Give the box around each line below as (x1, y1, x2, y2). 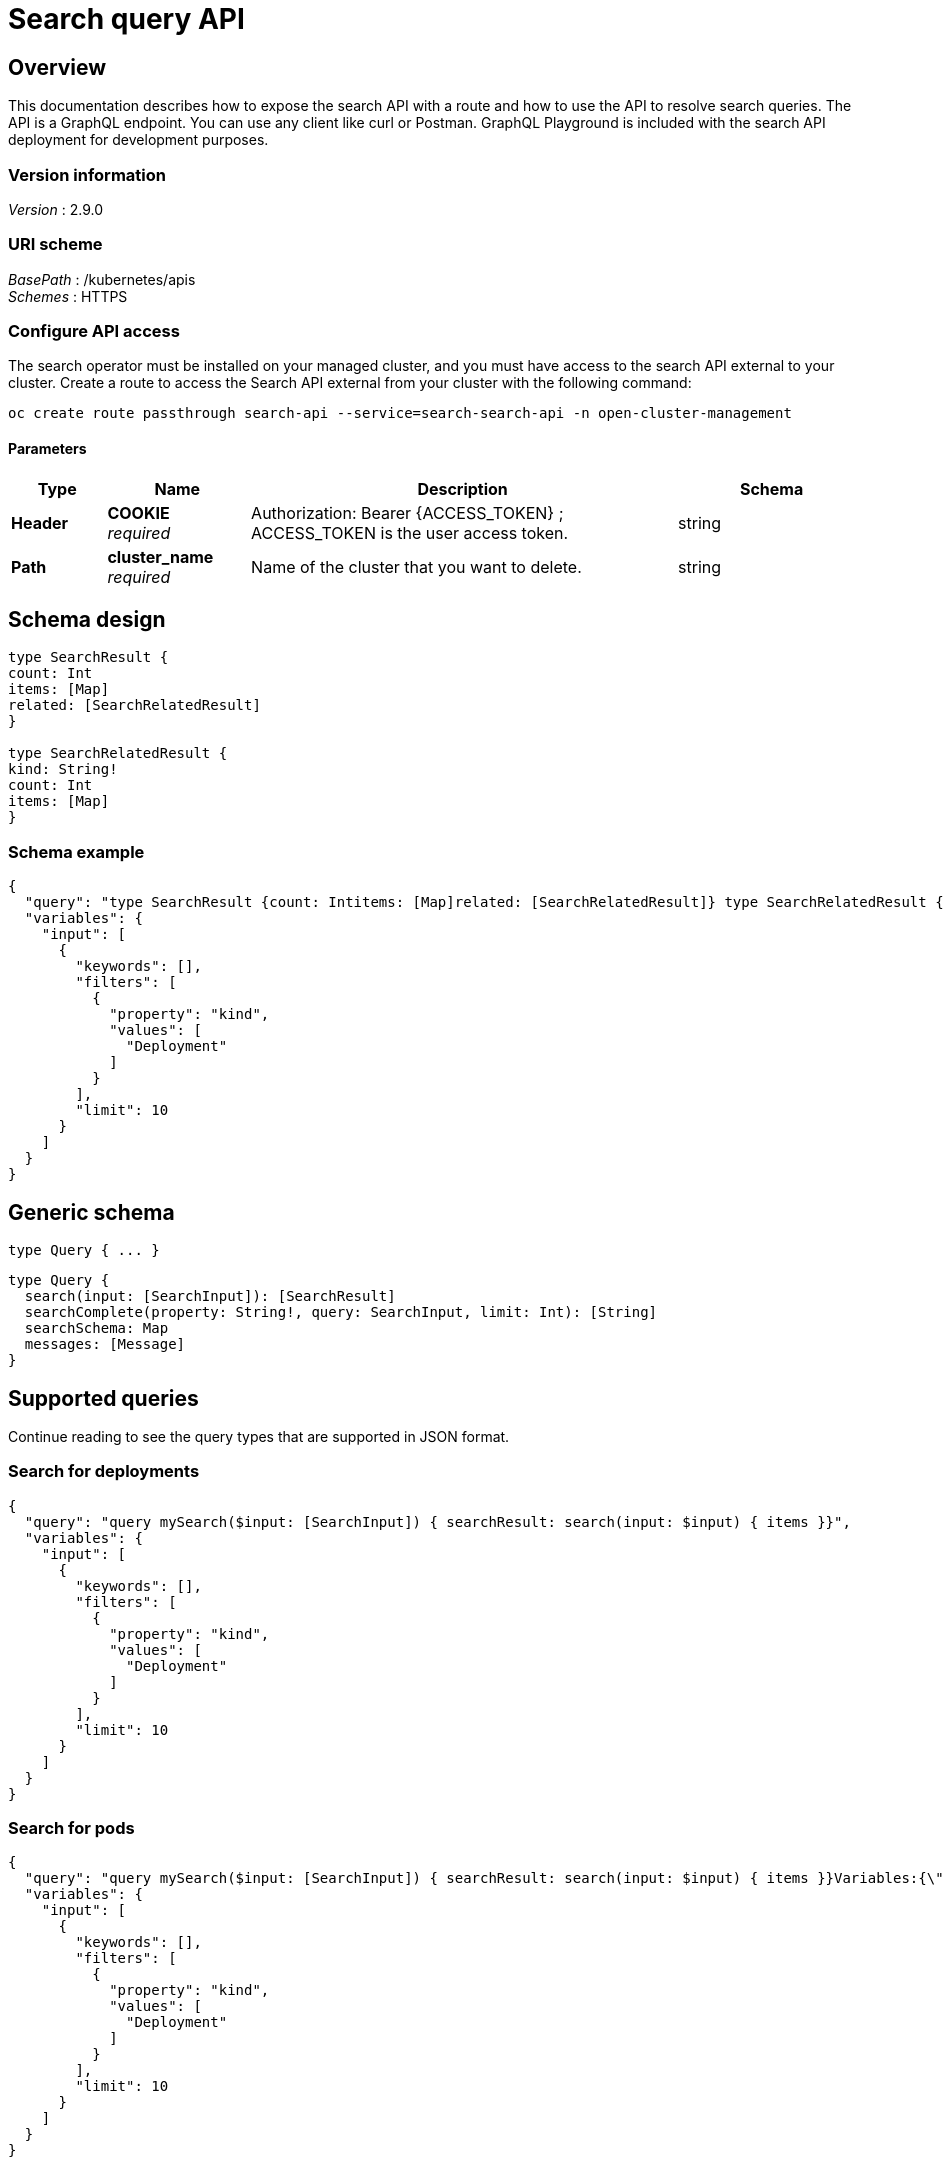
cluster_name (107, 546, 214, 567)
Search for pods (8, 1818, 135, 1839)
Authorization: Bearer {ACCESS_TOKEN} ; (251, 502, 564, 523)
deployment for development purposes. (8, 131, 269, 149)
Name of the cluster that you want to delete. (251, 556, 582, 577)
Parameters (8, 440, 87, 458)
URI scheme (8, 234, 103, 255)
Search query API (8, 2, 245, 36)
